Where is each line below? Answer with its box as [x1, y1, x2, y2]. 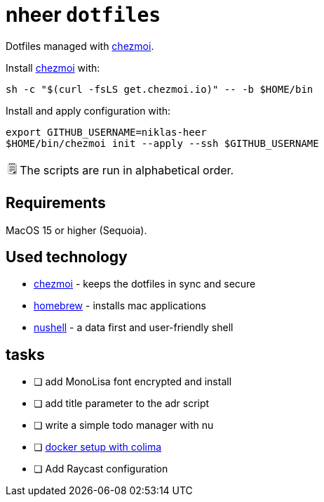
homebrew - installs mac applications [34, 300, 206, 312]
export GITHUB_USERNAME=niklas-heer [6, 126, 207, 138]
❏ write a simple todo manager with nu [34, 419, 214, 432]
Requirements [6, 194, 106, 212]
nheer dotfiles [6, 3, 161, 27]
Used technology [6, 248, 128, 266]
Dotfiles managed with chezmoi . [6, 39, 154, 52]
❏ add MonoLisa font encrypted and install [34, 375, 232, 388]
